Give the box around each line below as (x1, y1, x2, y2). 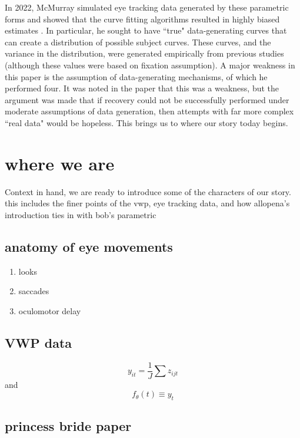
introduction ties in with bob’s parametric (5, 208, 156, 220)
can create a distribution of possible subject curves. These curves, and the (5, 35, 271, 48)
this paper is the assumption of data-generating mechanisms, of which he (5, 70, 268, 83)
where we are (5, 151, 115, 175)
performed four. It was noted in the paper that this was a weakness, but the (5, 82, 279, 94)
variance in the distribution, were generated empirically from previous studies (5, 47, 284, 60)
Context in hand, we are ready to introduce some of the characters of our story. (5, 185, 291, 197)
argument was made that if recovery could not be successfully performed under (5, 93, 289, 106)
